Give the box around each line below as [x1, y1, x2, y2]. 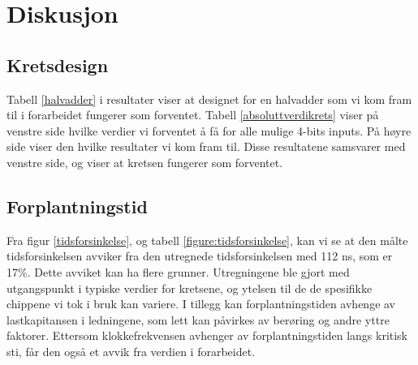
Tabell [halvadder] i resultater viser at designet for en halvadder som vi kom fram [6, 90, 412, 107]
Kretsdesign [6, 52, 109, 77]
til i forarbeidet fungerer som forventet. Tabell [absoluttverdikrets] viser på [6, 106, 379, 123]
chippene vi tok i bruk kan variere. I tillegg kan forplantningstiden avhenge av [6, 295, 396, 312]
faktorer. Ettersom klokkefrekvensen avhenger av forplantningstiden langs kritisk [6, 327, 408, 344]
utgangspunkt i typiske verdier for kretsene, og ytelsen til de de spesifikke [6, 279, 373, 296]
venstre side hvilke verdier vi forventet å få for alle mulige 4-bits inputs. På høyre [6, 122, 412, 139]
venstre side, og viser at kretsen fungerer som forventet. [6, 153, 283, 170]
